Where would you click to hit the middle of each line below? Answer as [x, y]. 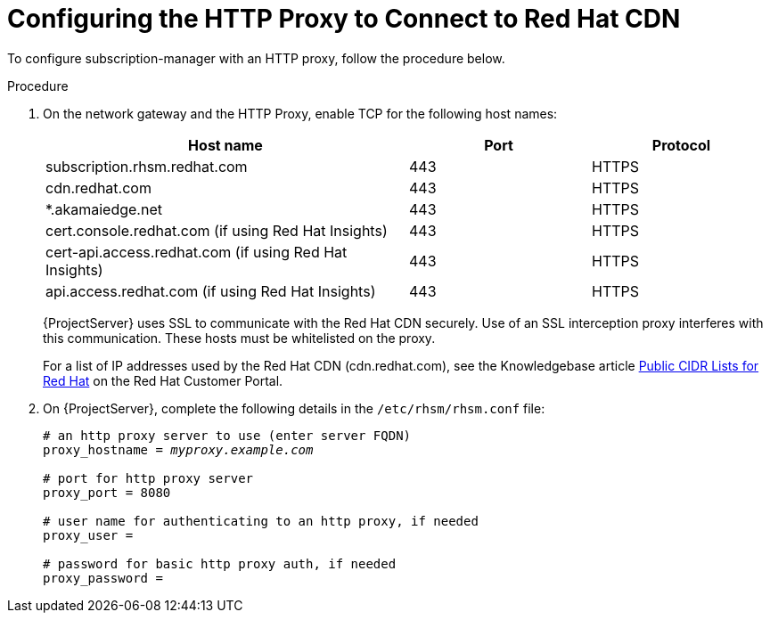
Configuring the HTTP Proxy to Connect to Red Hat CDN [344, 19]
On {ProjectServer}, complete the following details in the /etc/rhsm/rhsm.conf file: [294, 408]
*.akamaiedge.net [104, 209]
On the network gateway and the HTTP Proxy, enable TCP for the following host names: [300, 113]
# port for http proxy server [148, 478]
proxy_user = [88, 535]
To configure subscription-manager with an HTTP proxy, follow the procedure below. [256, 58]
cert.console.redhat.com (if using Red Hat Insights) [217, 230]
